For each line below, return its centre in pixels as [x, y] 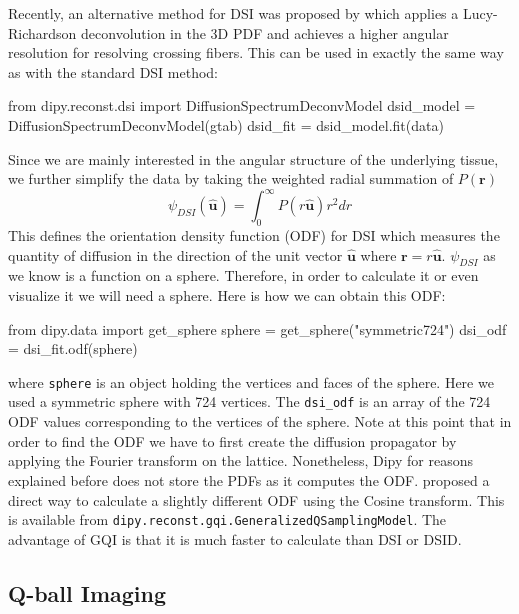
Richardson [42, 32]
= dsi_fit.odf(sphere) [73, 348]
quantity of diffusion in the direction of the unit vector [175, 254]
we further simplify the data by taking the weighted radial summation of [231, 178]
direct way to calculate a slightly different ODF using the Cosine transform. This [256, 499]
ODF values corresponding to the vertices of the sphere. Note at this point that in [260, 421]
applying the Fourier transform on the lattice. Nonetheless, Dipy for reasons [240, 460]
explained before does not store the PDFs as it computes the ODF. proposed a [249, 479]
